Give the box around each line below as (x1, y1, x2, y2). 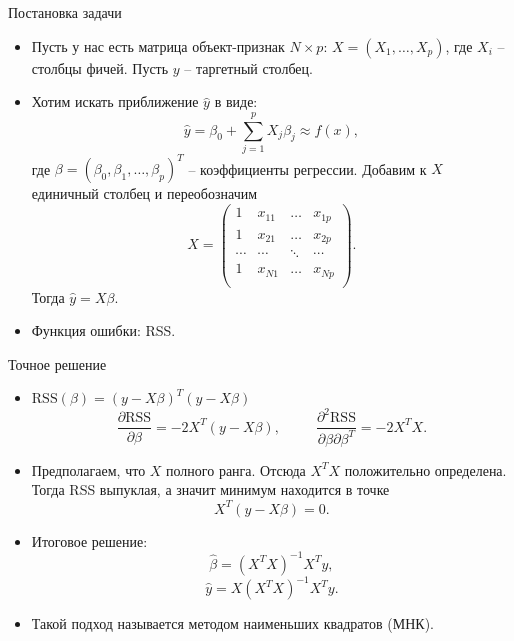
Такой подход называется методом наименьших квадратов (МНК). (31, 613, 434, 634)
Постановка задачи (8, 2, 122, 22)
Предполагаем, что (31, 459, 146, 480)
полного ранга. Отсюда (166, 459, 306, 480)
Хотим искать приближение (31, 91, 199, 112)
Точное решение (8, 353, 107, 374)
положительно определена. (344, 459, 507, 480)
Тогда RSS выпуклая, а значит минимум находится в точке (31, 479, 390, 500)
